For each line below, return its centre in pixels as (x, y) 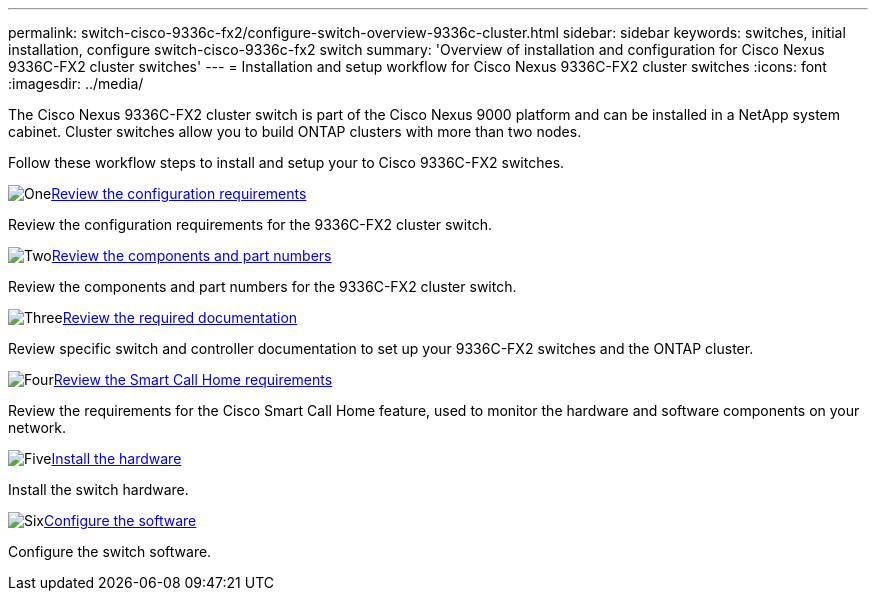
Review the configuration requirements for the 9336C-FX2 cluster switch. (250, 224)
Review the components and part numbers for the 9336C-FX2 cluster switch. (262, 286)
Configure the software (120, 520)
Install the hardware (116, 458)
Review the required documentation (180, 317)
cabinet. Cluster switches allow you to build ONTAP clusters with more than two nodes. (295, 131)
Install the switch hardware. (98, 489)
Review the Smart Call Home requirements (193, 379)
